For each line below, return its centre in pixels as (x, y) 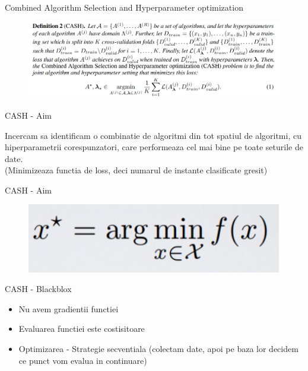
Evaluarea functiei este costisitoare (82, 329)
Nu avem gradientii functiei (69, 308)
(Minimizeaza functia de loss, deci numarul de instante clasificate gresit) (136, 170)
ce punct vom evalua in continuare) (83, 360)
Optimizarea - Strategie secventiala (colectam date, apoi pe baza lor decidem (158, 348)
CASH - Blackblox (38, 289)
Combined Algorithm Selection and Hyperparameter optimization (124, 7)
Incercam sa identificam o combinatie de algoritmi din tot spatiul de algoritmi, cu (153, 135)
